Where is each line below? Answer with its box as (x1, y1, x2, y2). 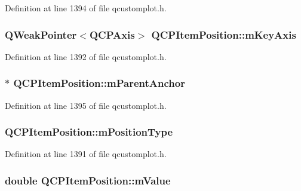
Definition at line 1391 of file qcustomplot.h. (5, 148, 167, 160)
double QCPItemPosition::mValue (5, 173, 171, 187)
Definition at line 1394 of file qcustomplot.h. (5, 2, 167, 14)
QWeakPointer (5, 27, 77, 42)
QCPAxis (89, 27, 135, 42)
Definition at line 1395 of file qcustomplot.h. (5, 99, 167, 111)
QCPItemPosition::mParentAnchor (13, 76, 185, 90)
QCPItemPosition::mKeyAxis (151, 27, 296, 42)
